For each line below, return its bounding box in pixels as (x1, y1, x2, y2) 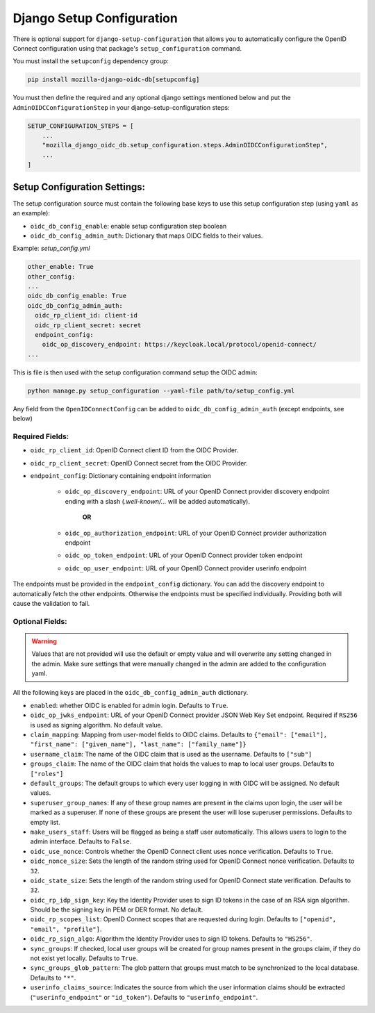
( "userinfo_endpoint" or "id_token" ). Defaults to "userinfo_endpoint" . (30, 993, 258, 1001)
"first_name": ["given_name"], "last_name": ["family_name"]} (30, 741, 247, 748)
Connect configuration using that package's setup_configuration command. (12, 44, 242, 52)
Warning (31, 636, 57, 645)
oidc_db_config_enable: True (27, 292, 127, 300)
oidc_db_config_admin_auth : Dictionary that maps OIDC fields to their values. (30, 231, 263, 240)
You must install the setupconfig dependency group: (12, 57, 169, 65)
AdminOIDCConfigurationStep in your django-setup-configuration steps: (12, 103, 230, 111)
